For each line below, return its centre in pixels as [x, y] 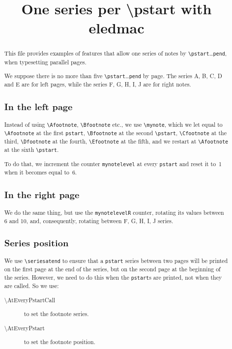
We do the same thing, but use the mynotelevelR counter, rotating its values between [114, 212]
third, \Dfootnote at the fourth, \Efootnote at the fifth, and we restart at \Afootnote [116, 141]
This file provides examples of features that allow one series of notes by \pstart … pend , [116, 53]
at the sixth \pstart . [31, 150]
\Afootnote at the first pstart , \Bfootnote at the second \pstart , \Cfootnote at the [115, 132]
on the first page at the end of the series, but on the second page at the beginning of [112, 269]
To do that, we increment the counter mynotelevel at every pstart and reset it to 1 [113, 164]
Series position [36, 243]
